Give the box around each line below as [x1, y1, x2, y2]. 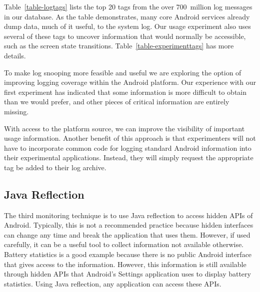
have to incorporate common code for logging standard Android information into [4, 142, 251, 153]
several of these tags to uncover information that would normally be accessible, [4, 30, 246, 41]
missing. [4, 106, 29, 116]
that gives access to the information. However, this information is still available [4, 259, 246, 269]
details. [4, 50, 26, 60]
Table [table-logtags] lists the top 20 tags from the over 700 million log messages [4, 1, 252, 11]
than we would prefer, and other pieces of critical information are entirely [4, 96, 229, 107]
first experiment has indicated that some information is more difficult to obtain [4, 86, 247, 97]
